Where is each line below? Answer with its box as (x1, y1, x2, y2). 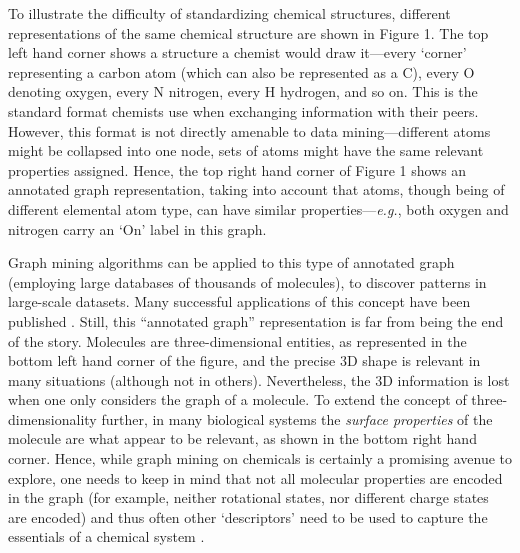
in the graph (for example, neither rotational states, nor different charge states (8, 487, 489, 508)
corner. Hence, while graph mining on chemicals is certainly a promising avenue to (8, 448, 513, 469)
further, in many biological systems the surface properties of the (101, 408, 493, 429)
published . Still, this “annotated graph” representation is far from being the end (8, 310, 504, 331)
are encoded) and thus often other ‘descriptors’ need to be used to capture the (8, 506, 488, 527)
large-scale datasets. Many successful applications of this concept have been (8, 291, 471, 312)
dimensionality (8, 408, 97, 429)
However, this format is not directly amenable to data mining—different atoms (8, 120, 491, 141)
